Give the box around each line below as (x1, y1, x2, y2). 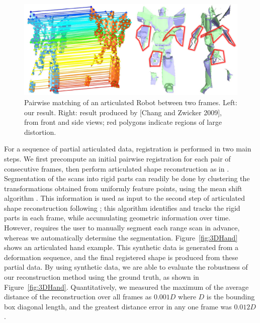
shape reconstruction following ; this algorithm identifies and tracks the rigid (4, 202, 240, 213)
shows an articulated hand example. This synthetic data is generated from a (4, 242, 238, 253)
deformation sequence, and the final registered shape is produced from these (4, 252, 238, 262)
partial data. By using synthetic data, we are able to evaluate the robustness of (4, 262, 248, 272)
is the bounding (206, 291, 255, 302)
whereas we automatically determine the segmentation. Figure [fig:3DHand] (4, 232, 238, 243)
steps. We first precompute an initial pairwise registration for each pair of (4, 153, 231, 164)
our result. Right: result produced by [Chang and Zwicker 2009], (24, 107, 222, 117)
